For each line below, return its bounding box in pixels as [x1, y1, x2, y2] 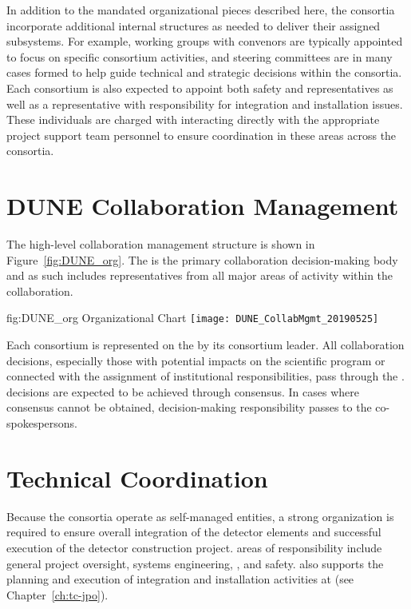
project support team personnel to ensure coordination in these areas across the [6, 126, 397, 143]
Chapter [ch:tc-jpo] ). [6, 586, 109, 603]
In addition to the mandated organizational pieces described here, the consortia [6, 2, 395, 18]
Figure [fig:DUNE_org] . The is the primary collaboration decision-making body [6, 251, 398, 268]
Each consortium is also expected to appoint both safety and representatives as [6, 79, 393, 96]
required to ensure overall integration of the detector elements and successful [6, 523, 381, 540]
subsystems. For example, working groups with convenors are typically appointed [6, 33, 403, 50]
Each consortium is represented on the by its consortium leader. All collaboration [6, 336, 405, 353]
